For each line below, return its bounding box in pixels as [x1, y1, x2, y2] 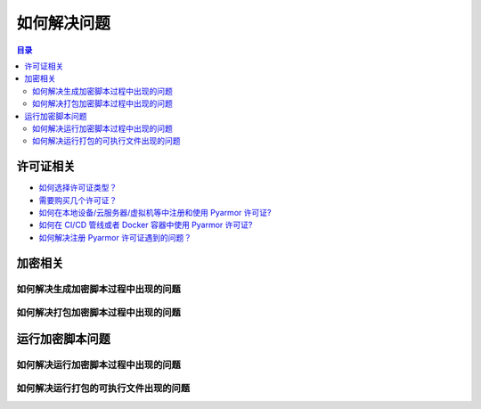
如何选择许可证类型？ [38, 183, 118, 193]
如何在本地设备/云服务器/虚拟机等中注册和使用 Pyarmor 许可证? [38, 207, 272, 217]
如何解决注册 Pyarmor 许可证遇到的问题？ [38, 232, 192, 242]
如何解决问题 [16, 13, 111, 33]
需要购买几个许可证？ [38, 194, 118, 205]
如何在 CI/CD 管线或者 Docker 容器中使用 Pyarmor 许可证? [38, 219, 253, 231]
